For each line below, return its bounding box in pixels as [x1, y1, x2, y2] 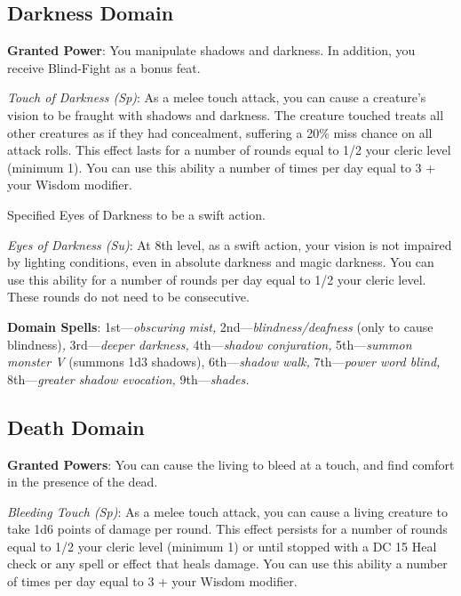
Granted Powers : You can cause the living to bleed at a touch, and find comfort [7, 455, 455, 473]
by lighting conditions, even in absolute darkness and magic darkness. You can [7, 253, 434, 271]
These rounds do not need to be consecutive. [7, 287, 250, 306]
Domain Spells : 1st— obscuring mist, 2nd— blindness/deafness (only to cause [7, 317, 433, 335]
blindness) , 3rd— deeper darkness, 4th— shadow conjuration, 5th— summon [7, 334, 412, 353]
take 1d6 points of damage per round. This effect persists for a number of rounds [7, 519, 448, 538]
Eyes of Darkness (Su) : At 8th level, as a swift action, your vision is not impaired [7, 235, 452, 254]
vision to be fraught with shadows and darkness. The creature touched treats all [7, 105, 444, 124]
